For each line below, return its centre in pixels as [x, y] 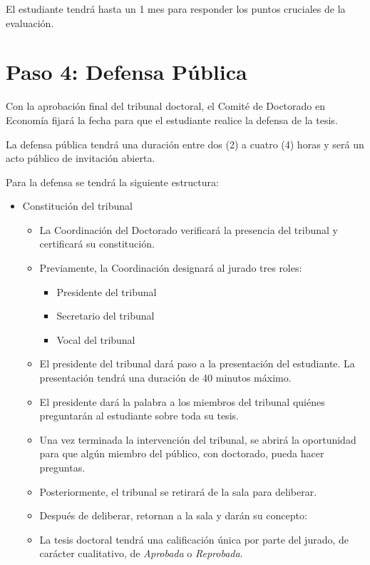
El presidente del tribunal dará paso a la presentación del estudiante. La [197, 363]
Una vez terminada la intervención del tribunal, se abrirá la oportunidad [198, 439]
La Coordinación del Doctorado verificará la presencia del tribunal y [189, 229]
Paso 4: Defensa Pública [127, 72]
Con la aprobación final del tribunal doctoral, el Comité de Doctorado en [165, 106]
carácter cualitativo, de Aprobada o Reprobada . [141, 553]
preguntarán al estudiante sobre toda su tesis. [139, 416]
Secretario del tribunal [106, 316]
